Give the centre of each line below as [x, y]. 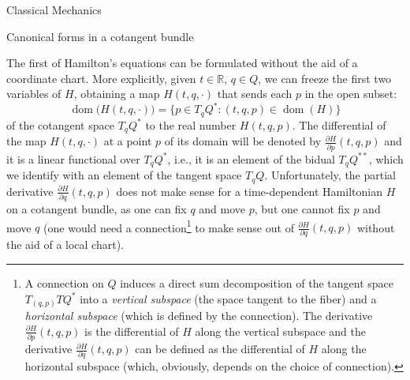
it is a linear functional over [73, 158]
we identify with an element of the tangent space [124, 175]
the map [26, 141]
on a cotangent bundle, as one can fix [97, 208]
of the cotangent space [60, 124]
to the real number [191, 124]
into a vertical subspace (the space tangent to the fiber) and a [228, 298]
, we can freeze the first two [325, 78]
